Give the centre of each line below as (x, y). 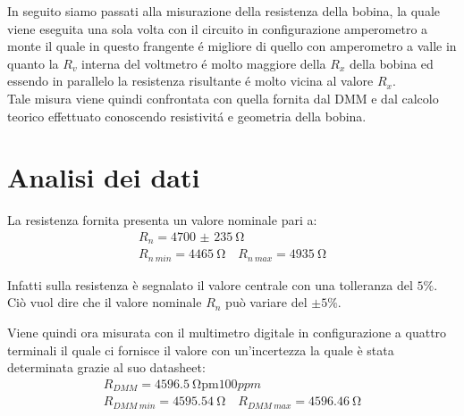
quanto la (33, 63)
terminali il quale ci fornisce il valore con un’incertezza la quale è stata (201, 349)
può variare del (266, 302)
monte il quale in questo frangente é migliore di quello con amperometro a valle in (232, 46)
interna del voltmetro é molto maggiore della (204, 63)
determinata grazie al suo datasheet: (106, 367)
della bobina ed (391, 63)
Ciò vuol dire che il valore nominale (105, 302)
